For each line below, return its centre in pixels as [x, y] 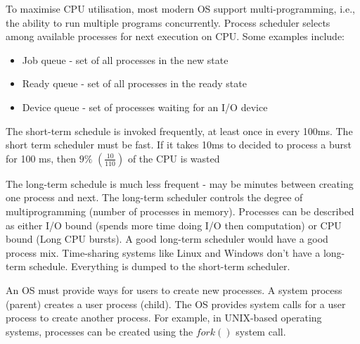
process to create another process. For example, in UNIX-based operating [164, 318]
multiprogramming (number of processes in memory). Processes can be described [180, 211]
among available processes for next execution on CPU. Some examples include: [175, 36]
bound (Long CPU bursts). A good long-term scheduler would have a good [167, 239]
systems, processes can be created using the [99, 331]
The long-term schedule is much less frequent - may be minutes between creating [180, 183]
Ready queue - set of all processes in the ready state [134, 83]
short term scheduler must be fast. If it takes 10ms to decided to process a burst [179, 145]
